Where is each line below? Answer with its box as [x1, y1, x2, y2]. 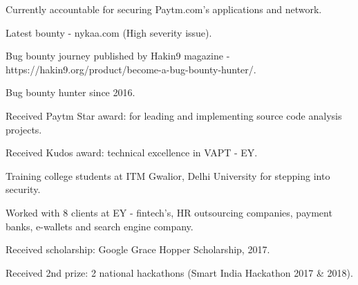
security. [6, 182, 41, 196]
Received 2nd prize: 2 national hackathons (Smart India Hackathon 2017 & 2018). [6, 265, 353, 279]
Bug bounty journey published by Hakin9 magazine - [6, 48, 230, 63]
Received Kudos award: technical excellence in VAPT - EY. [6, 145, 258, 160]
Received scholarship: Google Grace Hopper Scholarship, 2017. [6, 242, 270, 257]
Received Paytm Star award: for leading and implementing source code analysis [6, 108, 342, 122]
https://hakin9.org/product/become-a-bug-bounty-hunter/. [6, 62, 256, 76]
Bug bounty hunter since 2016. [6, 85, 135, 100]
